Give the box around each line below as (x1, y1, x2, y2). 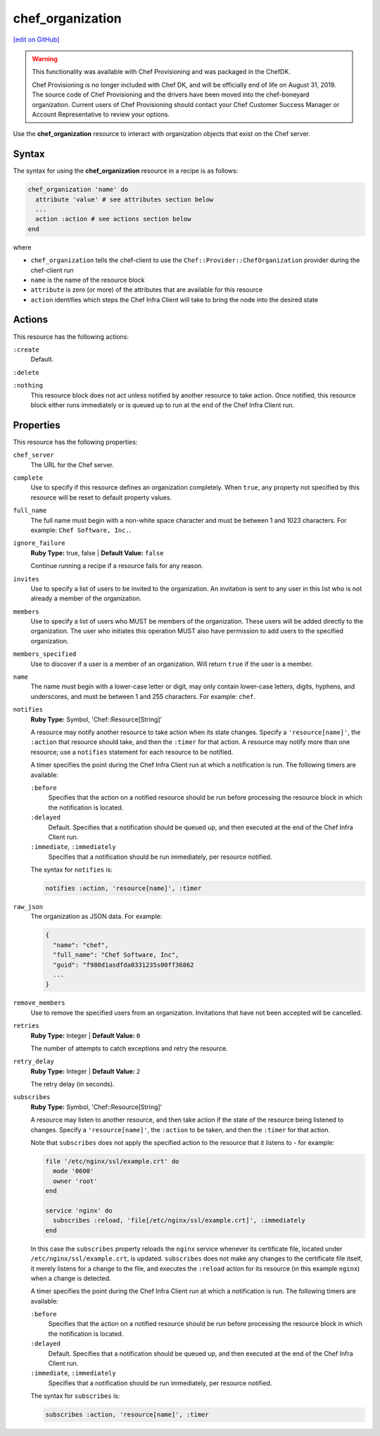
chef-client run (30, 266, 74, 274)
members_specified (13, 650, 77, 658)
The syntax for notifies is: (30, 865, 113, 874)
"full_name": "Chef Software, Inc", (53, 951, 179, 959)
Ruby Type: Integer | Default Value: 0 (30, 1031, 141, 1039)
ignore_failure (13, 539, 66, 547)
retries (13, 1022, 40, 1030)
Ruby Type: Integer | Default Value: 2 (30, 1067, 141, 1075)
